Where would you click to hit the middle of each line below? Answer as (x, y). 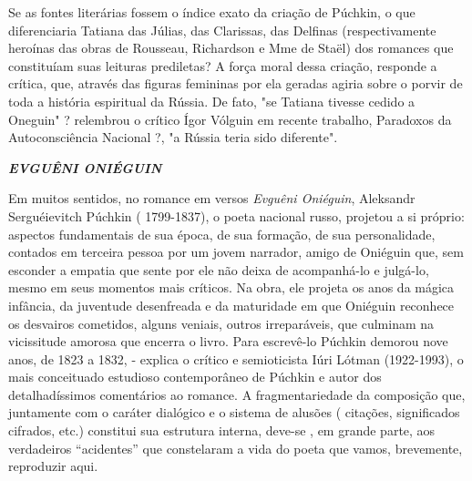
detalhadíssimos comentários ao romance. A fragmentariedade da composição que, (237, 394)
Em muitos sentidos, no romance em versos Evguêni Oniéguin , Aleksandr (212, 198)
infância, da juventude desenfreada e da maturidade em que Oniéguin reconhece (231, 305)
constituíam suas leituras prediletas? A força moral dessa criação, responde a (223, 65)
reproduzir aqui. (53, 466)
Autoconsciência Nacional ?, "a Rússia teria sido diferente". (173, 137)
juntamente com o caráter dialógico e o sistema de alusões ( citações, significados (234, 412)
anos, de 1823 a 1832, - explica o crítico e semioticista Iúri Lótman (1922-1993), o (236, 358)
